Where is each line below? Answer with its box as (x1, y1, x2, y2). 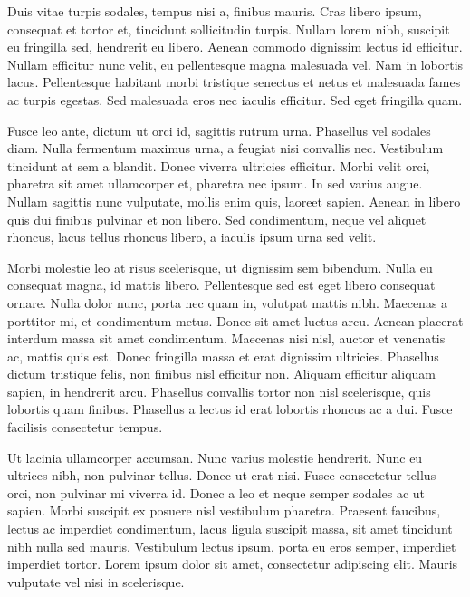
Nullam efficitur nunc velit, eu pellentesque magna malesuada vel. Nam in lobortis (7, 54, 464, 73)
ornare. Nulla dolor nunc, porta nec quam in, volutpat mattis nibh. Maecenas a (7, 293, 448, 312)
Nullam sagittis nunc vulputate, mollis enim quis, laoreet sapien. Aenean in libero (7, 191, 461, 210)
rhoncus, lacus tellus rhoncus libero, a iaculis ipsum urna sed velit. (7, 227, 377, 246)
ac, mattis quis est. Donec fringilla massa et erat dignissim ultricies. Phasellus (7, 346, 439, 365)
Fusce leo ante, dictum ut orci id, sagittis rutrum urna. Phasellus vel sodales (7, 120, 431, 140)
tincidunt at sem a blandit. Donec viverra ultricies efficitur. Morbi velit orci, (7, 156, 430, 175)
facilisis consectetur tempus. (7, 418, 163, 437)
